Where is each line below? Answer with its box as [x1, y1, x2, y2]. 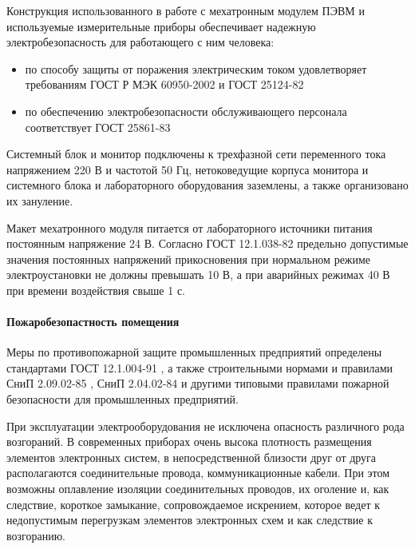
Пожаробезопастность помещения [6, 313, 180, 330]
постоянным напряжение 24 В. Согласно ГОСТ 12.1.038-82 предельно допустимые [6, 235, 409, 252]
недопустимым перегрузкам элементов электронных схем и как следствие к [6, 511, 373, 528]
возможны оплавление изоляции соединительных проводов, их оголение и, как [6, 480, 389, 497]
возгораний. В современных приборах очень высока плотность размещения [6, 433, 372, 450]
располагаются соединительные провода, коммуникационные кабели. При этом [6, 464, 390, 481]
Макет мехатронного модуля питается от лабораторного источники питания [6, 219, 373, 236]
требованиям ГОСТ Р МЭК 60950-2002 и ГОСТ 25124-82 [25, 76, 304, 93]
